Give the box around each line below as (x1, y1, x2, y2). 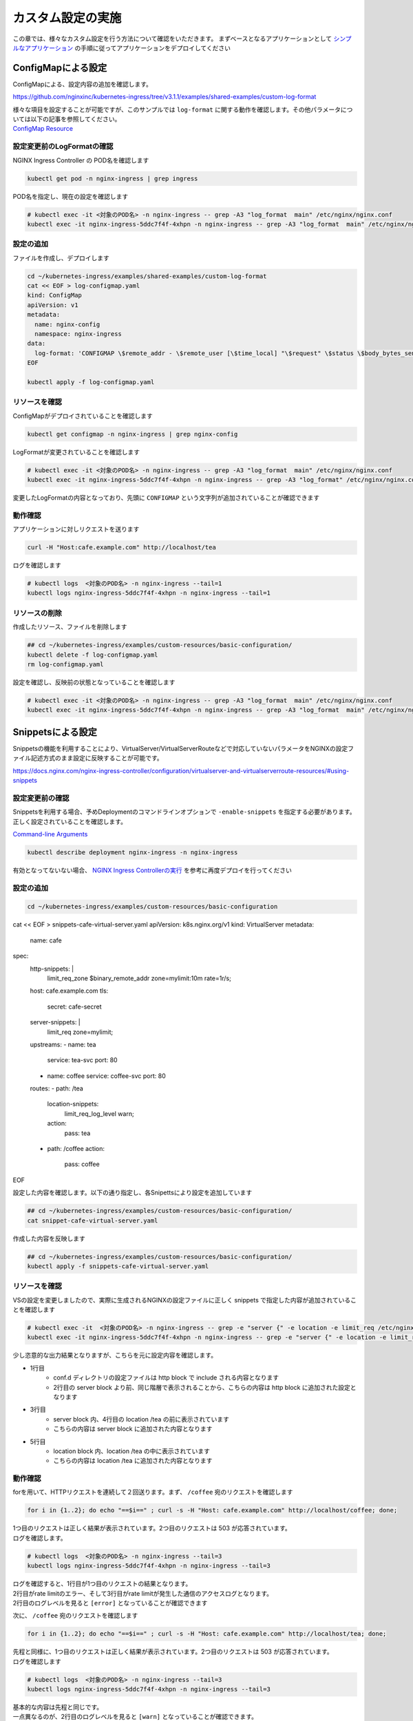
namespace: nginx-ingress (34, 330, 122, 337)
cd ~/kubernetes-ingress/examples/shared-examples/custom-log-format (27, 272, 267, 280)
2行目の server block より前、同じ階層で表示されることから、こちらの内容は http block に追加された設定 (53, 1383, 351, 1391)
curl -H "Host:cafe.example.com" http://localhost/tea (27, 544, 216, 551)
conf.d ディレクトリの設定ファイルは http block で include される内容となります (53, 1373, 279, 1382)
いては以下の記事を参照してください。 (12, 115, 121, 123)
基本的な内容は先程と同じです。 (12, 1703, 103, 1711)
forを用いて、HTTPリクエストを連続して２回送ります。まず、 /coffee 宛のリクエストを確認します (12, 1488, 293, 1497)
